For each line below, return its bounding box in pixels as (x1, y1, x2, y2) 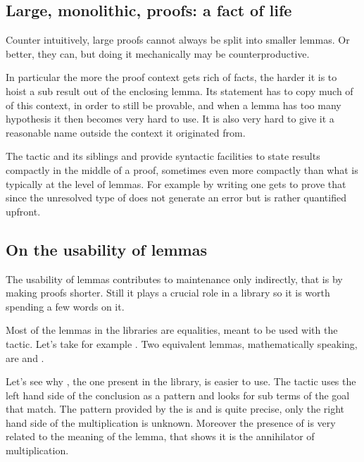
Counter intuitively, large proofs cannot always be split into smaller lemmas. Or (6, 32, 350, 47)
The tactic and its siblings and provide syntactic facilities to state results (6, 149, 320, 163)
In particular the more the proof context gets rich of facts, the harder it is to (6, 70, 337, 85)
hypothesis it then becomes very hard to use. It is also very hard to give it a (6, 111, 334, 126)
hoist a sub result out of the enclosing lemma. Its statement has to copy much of (6, 83, 353, 98)
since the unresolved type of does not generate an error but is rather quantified (6, 190, 346, 205)
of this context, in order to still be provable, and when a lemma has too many (6, 97, 341, 112)
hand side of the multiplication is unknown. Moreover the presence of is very (6, 415, 336, 430)
